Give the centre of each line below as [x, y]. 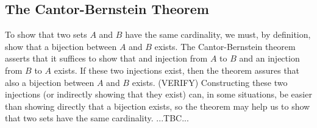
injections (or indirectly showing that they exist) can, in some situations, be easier [158, 94]
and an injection [269, 58]
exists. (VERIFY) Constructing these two [210, 82]
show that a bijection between [61, 46]
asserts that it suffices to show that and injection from [106, 58]
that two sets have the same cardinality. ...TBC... [97, 118]
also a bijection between [50, 82]
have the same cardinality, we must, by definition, [218, 34]
